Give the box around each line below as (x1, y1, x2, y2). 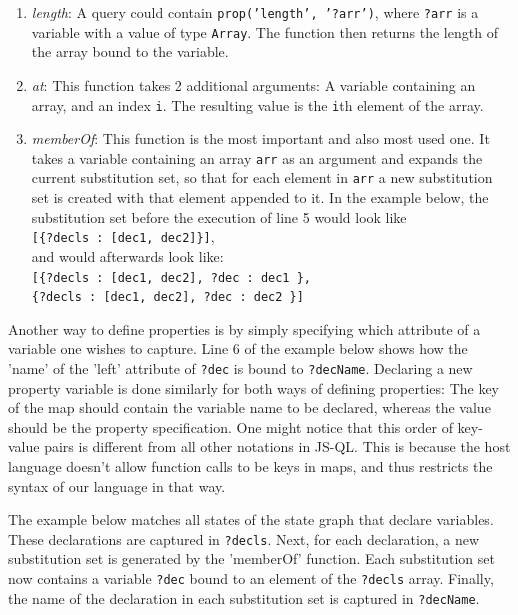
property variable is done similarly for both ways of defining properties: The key (8, 377, 500, 398)
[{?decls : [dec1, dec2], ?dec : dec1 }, (31, 270, 311, 285)
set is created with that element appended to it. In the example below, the (31, 187, 489, 208)
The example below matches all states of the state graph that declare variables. (8, 509, 494, 530)
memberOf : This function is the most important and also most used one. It (31, 128, 490, 149)
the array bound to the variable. (31, 41, 229, 62)
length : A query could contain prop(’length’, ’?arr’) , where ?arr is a (31, 2, 479, 22)
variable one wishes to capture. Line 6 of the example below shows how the (8, 338, 468, 359)
